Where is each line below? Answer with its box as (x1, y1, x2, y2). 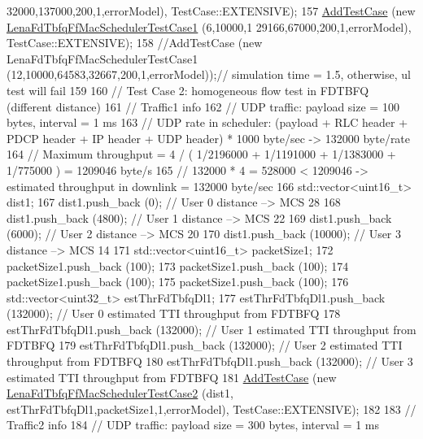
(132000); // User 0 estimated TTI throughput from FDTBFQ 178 (7, 305, 341, 322)
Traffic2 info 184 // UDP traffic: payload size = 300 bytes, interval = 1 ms (7, 416, 380, 433)
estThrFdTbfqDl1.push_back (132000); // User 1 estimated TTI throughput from (7, 320, 416, 337)
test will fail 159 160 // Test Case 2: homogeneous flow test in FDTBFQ (7, 81, 369, 98)
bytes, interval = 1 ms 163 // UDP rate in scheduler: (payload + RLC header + (7, 114, 408, 131)
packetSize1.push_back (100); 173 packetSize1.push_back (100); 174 (7, 257, 349, 274)
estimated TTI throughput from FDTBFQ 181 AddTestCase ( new (7, 368, 337, 385)
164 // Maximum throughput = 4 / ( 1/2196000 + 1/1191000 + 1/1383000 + (7, 146, 396, 163)
